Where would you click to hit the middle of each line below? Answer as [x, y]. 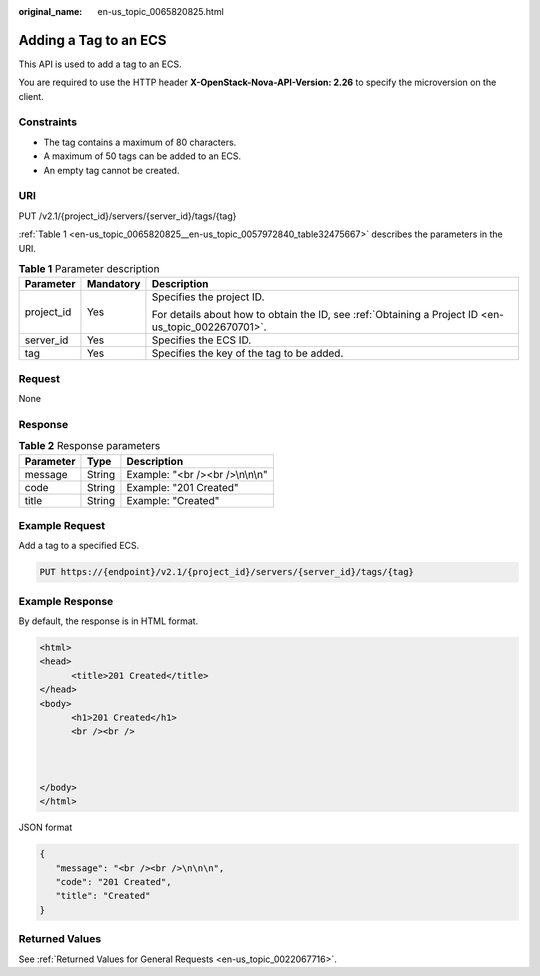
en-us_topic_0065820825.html [160, 11]
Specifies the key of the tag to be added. [247, 353]
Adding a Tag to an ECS [92, 40]
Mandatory [113, 284]
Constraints [48, 122]
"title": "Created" [103, 896]
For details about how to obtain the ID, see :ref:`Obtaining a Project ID [315, 315]
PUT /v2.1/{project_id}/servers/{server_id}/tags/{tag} [127, 216]
